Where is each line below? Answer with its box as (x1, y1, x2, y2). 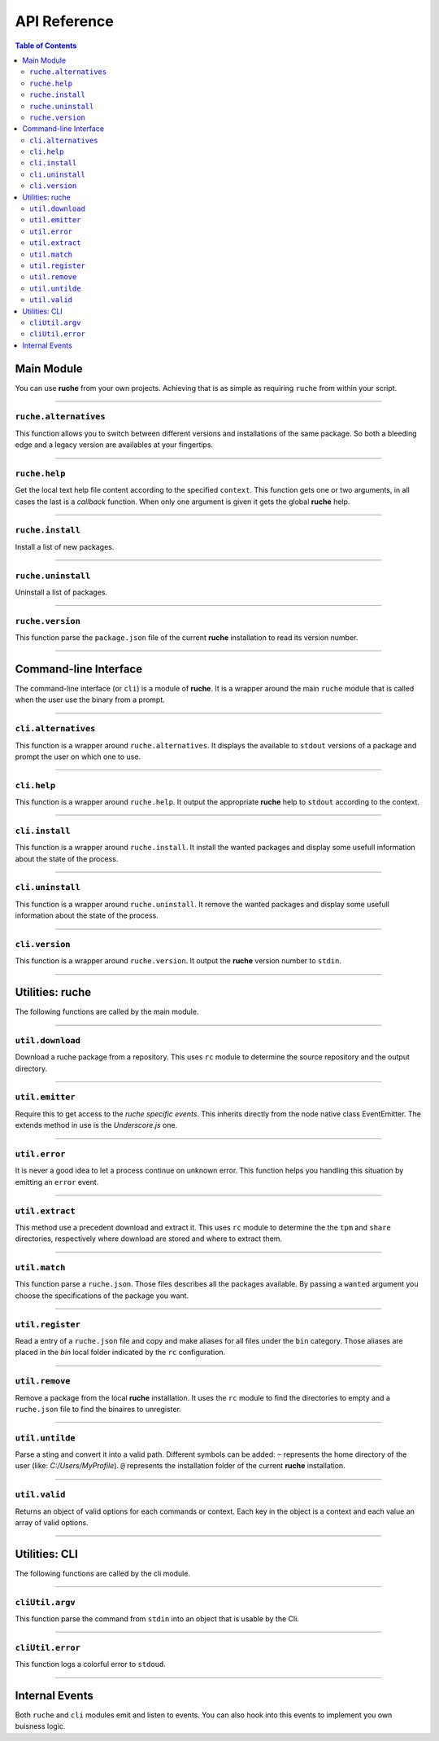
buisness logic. (15, 1721, 66, 1731)
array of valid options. (15, 1517, 89, 1527)
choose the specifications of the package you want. (15, 1291, 189, 1300)
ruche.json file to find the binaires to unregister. (15, 1404, 182, 1414)
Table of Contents (15, 41, 77, 50)
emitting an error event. (15, 1177, 99, 1186)
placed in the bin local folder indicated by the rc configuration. (15, 1348, 226, 1357)
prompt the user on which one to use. (15, 752, 141, 761)
